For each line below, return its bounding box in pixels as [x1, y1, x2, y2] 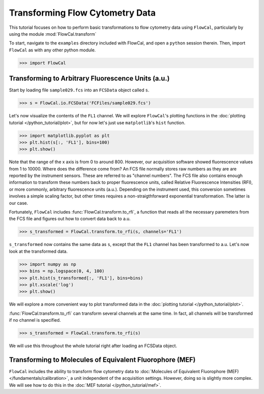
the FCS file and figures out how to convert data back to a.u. [9, 216, 131, 222]
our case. [9, 200, 28, 206]
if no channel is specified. [9, 317, 61, 323]
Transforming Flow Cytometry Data [9, 7, 156, 18]
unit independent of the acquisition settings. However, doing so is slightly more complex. [74, 375, 253, 381]
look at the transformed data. [9, 248, 68, 254]
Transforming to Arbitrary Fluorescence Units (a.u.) [9, 74, 170, 83]
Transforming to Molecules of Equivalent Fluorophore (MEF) [9, 355, 196, 364]
